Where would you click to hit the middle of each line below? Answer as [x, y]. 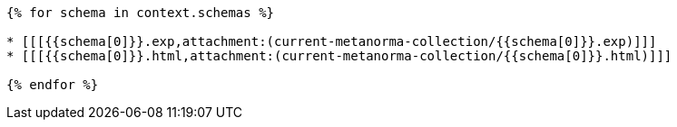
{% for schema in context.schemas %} [141, 13]
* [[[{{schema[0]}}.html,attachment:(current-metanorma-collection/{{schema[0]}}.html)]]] [339, 56]
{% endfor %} [53, 85]
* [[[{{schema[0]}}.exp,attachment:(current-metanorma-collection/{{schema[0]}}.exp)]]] [332, 41]
